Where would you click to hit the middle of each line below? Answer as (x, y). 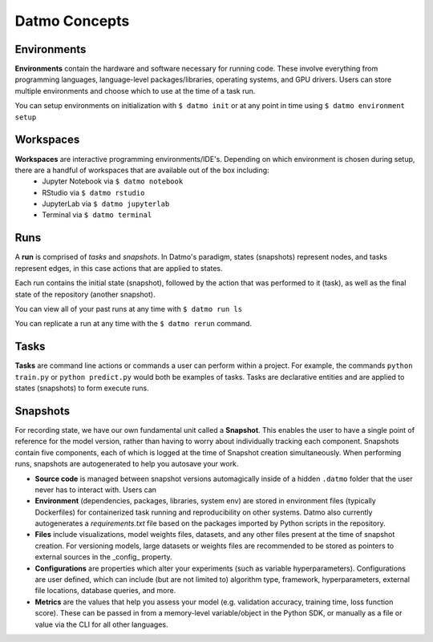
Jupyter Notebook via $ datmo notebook (113, 181)
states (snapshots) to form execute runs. (82, 388)
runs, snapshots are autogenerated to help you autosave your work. (127, 464)
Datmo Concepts (72, 21)
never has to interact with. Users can (95, 490)
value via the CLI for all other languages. (101, 624)
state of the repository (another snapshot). (85, 294)
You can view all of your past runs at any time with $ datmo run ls (129, 309)
